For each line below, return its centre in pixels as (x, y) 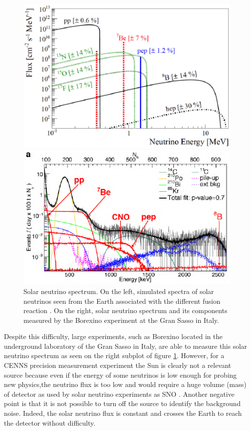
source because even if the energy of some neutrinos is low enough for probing (120, 374)
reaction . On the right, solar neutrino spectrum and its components (125, 310)
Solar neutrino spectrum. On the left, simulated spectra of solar (119, 291)
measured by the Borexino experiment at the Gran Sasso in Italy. (121, 320)
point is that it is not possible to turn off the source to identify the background (122, 403)
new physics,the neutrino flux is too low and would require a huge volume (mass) (125, 384)
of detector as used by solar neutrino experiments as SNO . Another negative (119, 394)
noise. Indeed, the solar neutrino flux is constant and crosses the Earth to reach (123, 413)
